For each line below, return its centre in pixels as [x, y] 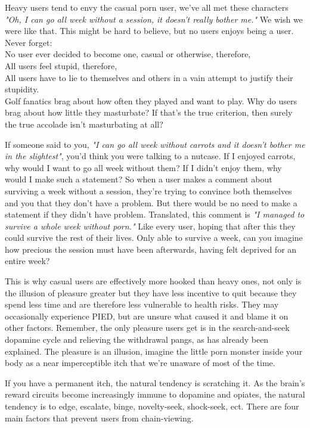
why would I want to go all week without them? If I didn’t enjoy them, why [143, 167]
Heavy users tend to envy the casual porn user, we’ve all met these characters [147, 7]
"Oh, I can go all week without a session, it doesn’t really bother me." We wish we [154, 19]
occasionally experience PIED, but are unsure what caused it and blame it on [147, 316]
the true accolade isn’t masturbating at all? [84, 124]
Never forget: [29, 42]
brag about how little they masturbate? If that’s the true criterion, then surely [149, 112]
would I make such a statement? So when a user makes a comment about [139, 179]
